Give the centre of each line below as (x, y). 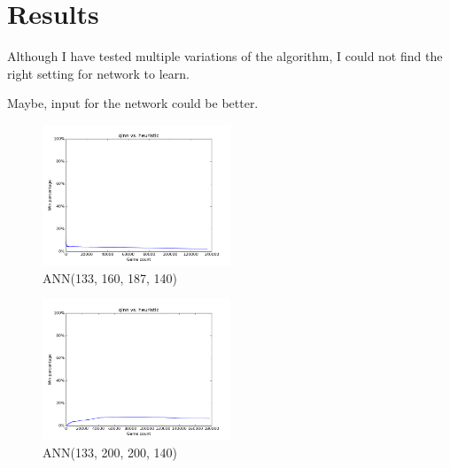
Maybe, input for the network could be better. (133, 103)
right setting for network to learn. (98, 73)
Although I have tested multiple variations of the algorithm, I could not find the (225, 56)
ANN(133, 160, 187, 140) (110, 277)
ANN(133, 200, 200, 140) (110, 452)
